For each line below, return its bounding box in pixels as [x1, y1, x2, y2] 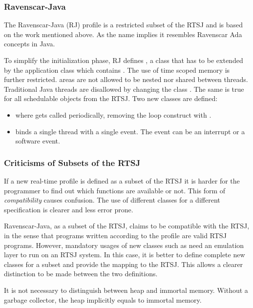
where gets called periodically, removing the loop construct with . [15, 109, 211, 120]
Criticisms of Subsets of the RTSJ [4, 156, 141, 168]
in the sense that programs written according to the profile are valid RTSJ [4, 230, 227, 240]
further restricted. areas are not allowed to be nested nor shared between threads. [4, 74, 248, 84]
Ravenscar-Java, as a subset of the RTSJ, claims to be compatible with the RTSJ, [4, 221, 250, 231]
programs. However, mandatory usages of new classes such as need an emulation [4, 240, 244, 250]
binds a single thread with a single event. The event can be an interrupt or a [15, 126, 245, 136]
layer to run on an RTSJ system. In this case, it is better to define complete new [4, 249, 245, 260]
